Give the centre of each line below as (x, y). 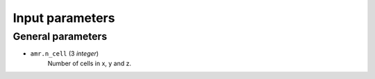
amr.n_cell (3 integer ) (65, 54)
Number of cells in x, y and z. (90, 63)
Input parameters (64, 18)
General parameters (60, 36)
